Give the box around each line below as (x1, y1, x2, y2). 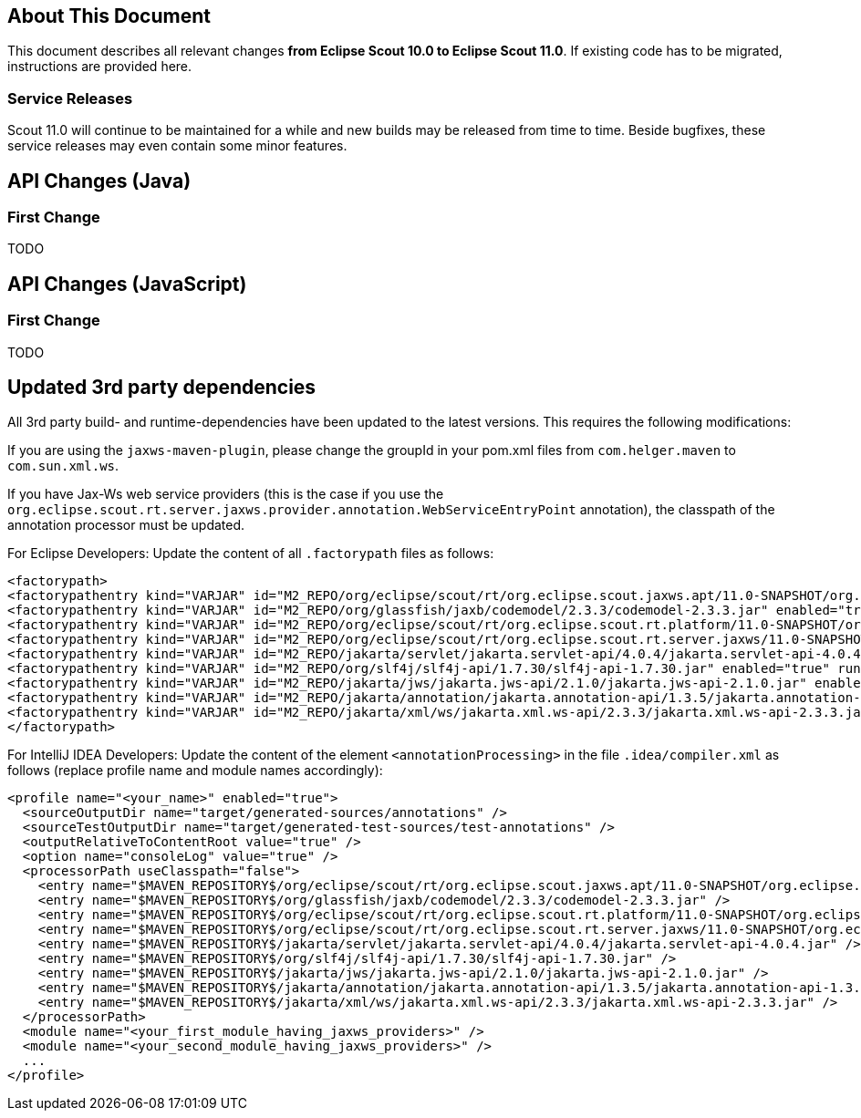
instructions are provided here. (7, 58, 192, 75)
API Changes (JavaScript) (7, 272, 247, 295)
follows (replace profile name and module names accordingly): (7, 762, 383, 779)
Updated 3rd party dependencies (7, 376, 316, 399)
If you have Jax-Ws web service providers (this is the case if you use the (7, 486, 444, 502)
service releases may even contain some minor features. (7, 138, 348, 154)
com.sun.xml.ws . (7, 458, 119, 474)
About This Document (7, 5, 211, 27)
